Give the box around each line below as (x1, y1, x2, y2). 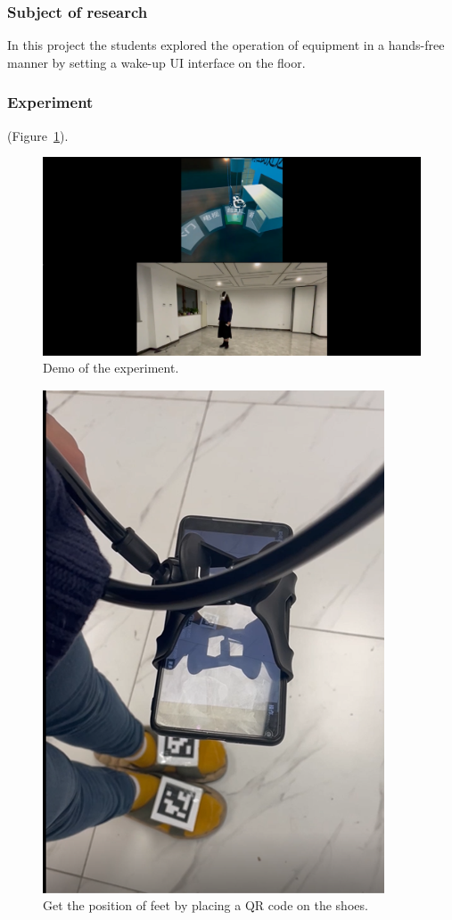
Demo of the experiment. (43, 358, 179, 377)
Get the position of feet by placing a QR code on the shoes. (43, 896, 368, 915)
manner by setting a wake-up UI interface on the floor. (7, 53, 306, 71)
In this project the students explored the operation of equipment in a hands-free (7, 36, 445, 54)
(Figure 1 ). (7, 126, 69, 144)
